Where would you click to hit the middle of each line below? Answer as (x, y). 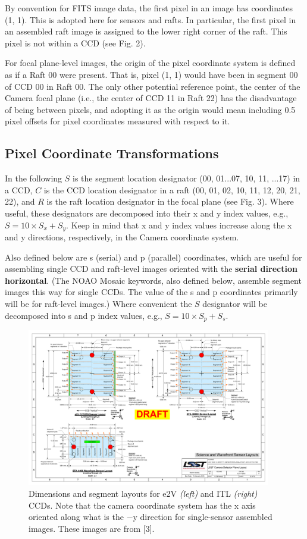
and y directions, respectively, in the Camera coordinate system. (122, 236)
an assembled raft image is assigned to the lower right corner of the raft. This (146, 31)
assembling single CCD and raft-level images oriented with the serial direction (151, 269)
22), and (20, 201)
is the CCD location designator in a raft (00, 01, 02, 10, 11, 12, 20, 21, (172, 189)
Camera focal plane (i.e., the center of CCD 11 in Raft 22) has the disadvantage (151, 98)
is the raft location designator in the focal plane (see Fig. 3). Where (170, 201)
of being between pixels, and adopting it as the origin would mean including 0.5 (150, 109)
